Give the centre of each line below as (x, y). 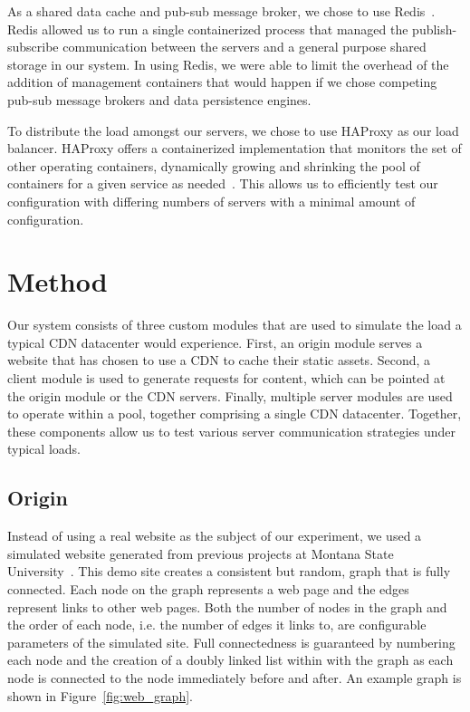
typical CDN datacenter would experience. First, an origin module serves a (215, 342)
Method (58, 281)
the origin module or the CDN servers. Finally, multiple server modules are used (230, 395)
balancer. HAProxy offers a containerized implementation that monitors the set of (235, 148)
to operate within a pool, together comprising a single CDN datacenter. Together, (235, 414)
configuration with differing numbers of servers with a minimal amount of (211, 201)
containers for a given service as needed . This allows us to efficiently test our (223, 183)
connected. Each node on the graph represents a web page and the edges (208, 588)
